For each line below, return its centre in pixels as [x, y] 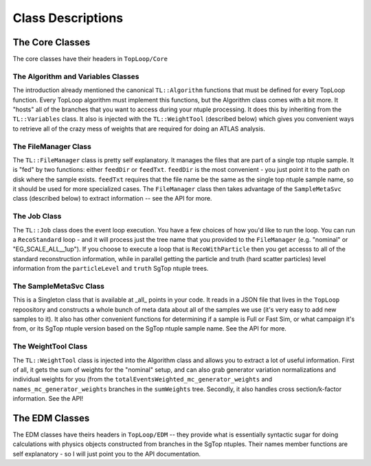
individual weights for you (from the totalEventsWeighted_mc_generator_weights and [143, 379]
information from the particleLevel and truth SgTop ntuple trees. [111, 269]
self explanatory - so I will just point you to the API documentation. [107, 454]
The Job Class [37, 217]
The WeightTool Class [50, 346]
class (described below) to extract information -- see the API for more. [112, 199]
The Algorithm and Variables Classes [76, 76]
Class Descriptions [68, 18]
